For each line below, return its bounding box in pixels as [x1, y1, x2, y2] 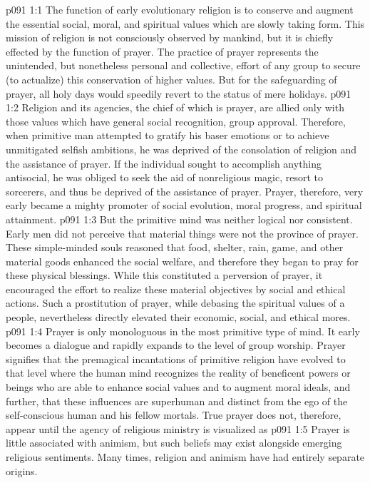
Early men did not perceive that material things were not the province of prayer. [6, 225, 359, 240]
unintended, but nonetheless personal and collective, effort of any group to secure [6, 58, 361, 73]
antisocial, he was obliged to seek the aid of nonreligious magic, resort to [6, 170, 323, 185]
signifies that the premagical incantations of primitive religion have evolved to [6, 351, 346, 366]
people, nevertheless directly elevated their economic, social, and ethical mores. [6, 310, 351, 325]
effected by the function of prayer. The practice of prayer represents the [6, 44, 319, 59]
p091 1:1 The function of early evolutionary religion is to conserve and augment [6, 2, 354, 16]
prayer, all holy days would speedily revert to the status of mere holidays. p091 [6, 86, 351, 101]
